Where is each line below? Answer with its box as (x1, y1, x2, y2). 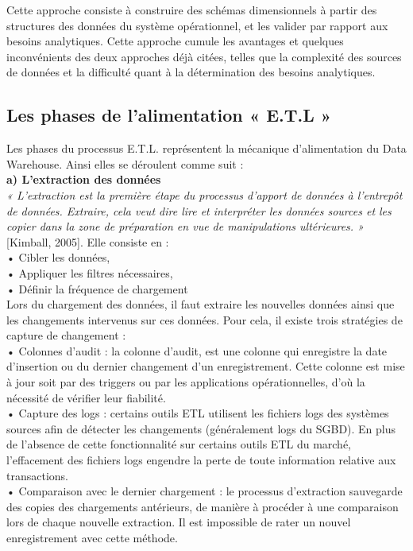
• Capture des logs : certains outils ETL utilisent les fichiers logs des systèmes (6, 405, 389, 421)
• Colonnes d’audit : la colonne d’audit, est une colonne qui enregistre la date (6, 342, 388, 359)
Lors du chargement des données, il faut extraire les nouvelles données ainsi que (6, 296, 395, 312)
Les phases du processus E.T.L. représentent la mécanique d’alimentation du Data (6, 140, 407, 157)
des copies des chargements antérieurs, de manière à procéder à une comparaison (6, 498, 399, 514)
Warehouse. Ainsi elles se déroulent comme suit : (6, 155, 244, 172)
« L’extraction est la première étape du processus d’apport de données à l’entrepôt (6, 186, 403, 203)
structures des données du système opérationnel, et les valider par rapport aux (6, 17, 388, 33)
